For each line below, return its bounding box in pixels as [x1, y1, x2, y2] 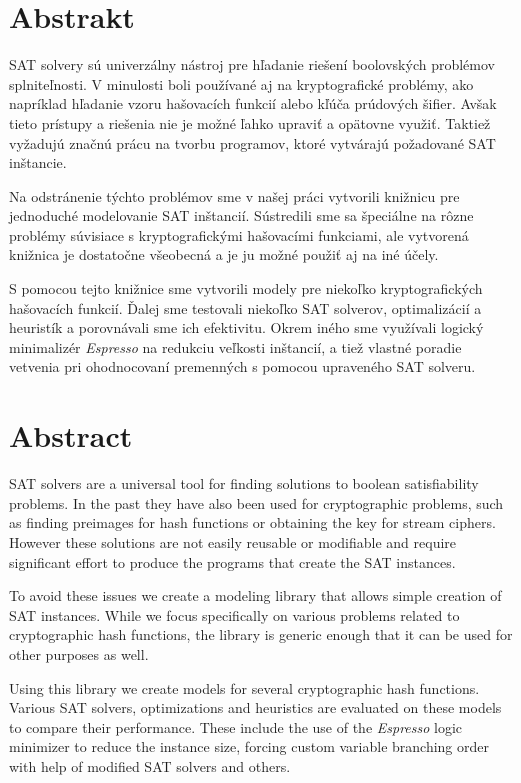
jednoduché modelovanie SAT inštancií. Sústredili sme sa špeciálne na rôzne [9, 205, 474, 226]
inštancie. [9, 152, 67, 173]
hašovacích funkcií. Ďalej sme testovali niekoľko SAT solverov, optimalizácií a [9, 297, 482, 318]
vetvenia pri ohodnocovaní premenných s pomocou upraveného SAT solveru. [9, 356, 476, 377]
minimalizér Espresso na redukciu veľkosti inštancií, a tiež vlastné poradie [9, 336, 462, 357]
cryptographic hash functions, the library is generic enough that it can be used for [9, 624, 513, 645]
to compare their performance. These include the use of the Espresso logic [9, 716, 463, 737]
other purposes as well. [9, 643, 149, 664]
